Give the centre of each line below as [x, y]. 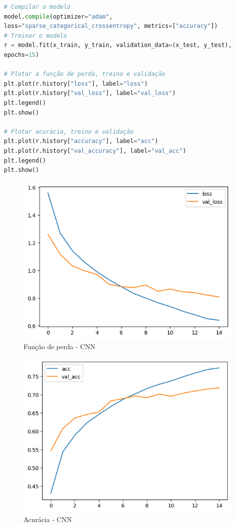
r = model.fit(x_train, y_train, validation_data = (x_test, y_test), [118, 45]
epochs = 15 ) [22, 55]
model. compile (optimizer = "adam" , [58, 16]
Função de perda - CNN [59, 346]
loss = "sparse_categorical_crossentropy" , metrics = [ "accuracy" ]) [111, 26]
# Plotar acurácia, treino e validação [69, 131]
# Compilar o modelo [37, 7]
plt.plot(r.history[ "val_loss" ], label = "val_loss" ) [90, 93]
